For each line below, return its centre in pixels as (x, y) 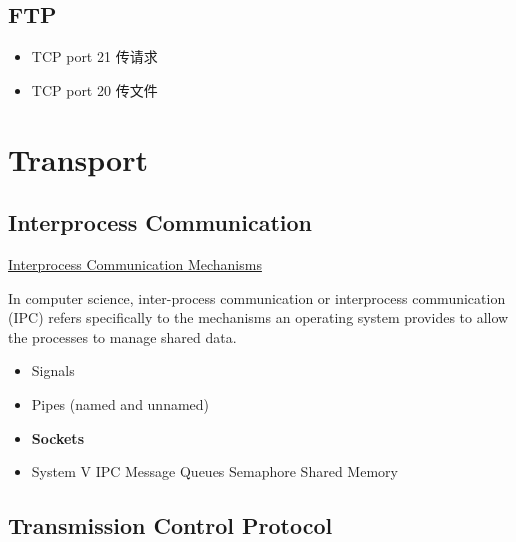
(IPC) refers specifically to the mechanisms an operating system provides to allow (258, 317)
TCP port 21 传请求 (94, 56)
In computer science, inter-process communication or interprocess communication (257, 297)
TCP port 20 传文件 (94, 89)
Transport (78, 158)
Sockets (57, 437)
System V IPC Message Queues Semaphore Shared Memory (214, 471)
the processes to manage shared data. (122, 336)
